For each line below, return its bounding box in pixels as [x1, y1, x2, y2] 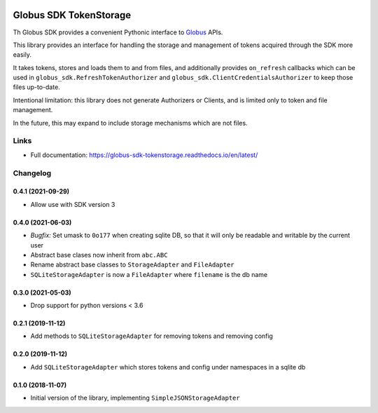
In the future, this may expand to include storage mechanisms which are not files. [13, 119, 248, 127]
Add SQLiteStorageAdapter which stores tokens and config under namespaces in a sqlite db [30, 363, 306, 371]
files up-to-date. [13, 83, 61, 91]
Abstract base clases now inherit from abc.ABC [30, 250, 168, 259]
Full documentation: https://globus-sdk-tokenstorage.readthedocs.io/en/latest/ [30, 151, 258, 159]
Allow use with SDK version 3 [30, 200, 115, 208]
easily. [13, 50, 31, 59]
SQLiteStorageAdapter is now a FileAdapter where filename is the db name [30, 270, 268, 278]
